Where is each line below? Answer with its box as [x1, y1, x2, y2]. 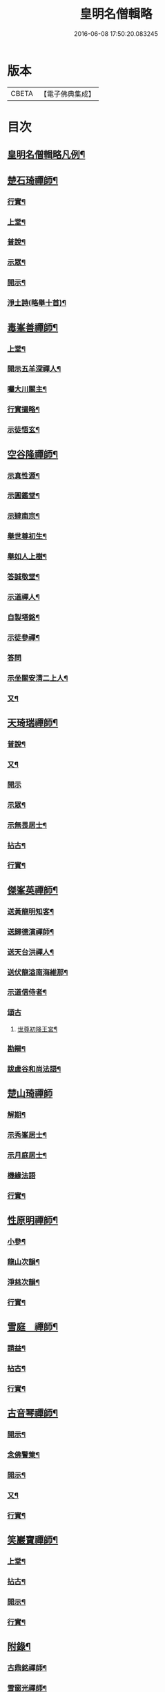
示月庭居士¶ [7, 1150, 47, 1160]
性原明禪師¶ [7, 1214, 59, 1226]
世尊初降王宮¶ [17, 1024, 58, 1033]
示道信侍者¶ [7, 988, 47, 998]
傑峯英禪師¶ [7, 884, 59, 896]
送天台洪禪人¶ [7, 947, 54, 957]
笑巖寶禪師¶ [7, 1534, 59, 1546]
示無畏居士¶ [7, 820, 47, 830]
